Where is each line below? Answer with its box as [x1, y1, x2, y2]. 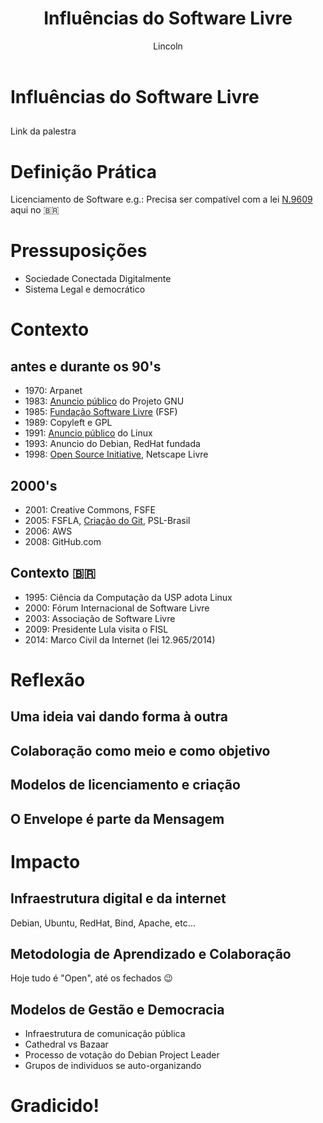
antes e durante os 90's [10, 358, 162, 375]
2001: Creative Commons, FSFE [24, 504, 156, 516]
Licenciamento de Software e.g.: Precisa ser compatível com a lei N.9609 [10, 193, 313, 206]
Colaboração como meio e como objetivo [10, 742, 271, 759]
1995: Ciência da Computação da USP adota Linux [24, 591, 233, 603]
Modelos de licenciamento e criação [10, 777, 241, 794]
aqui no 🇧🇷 [10, 204, 60, 216]
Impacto [10, 850, 81, 873]
